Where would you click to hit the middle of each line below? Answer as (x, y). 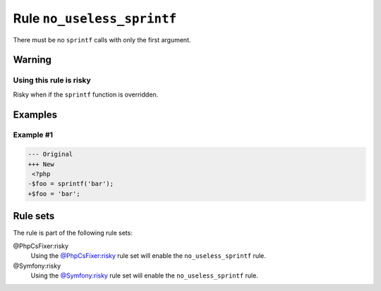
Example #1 (33, 135)
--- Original (50, 154)
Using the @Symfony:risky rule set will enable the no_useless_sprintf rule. (145, 275)
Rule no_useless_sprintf (95, 18)
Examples (35, 114)
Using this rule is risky (52, 80)
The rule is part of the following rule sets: (73, 233)
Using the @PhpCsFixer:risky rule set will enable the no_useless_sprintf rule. (148, 256)
